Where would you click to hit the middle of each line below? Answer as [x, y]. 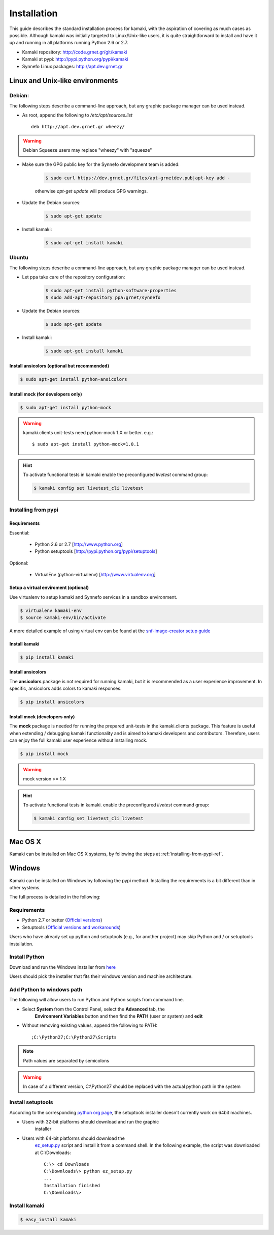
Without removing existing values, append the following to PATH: [90, 1025]
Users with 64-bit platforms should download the [74, 1138]
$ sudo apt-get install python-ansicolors [74, 379]
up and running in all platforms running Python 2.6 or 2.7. [69, 43]
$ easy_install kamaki [48, 1220]
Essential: [20, 532]
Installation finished [72, 1186]
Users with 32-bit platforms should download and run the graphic [91, 1121]
